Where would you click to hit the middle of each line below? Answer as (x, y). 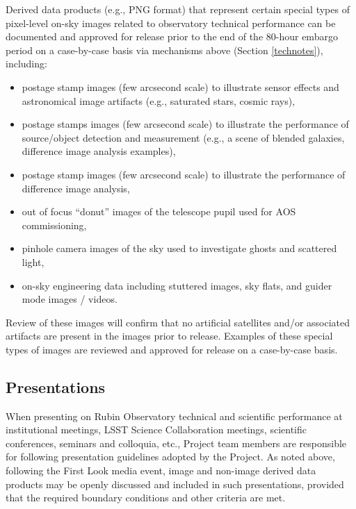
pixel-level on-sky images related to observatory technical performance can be (171, 23)
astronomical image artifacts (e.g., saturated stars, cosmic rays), (159, 100)
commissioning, (54, 225)
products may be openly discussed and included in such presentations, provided (175, 484)
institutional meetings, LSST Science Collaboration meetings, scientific (156, 429)
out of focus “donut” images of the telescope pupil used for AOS (159, 211)
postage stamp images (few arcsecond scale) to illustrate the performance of (184, 174)
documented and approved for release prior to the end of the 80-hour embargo (172, 36)
